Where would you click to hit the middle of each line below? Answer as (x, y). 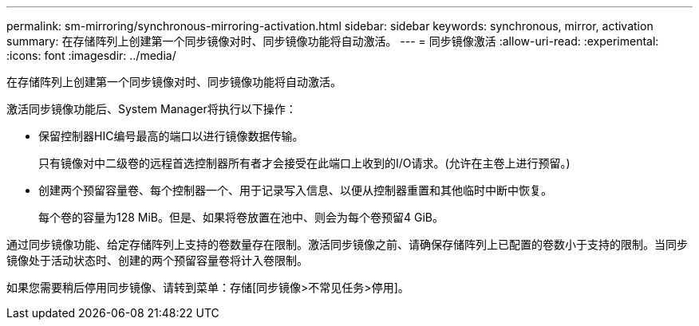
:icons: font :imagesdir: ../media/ (91, 55)
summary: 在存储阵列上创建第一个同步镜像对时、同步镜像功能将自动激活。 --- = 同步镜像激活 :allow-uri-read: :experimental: (333, 41)
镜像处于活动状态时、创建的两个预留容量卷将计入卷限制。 (157, 260)
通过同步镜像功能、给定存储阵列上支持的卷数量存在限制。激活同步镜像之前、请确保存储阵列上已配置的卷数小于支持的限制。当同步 (347, 244)
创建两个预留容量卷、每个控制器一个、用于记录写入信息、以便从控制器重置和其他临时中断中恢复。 (295, 190)
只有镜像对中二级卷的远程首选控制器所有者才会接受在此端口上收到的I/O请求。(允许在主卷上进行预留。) (304, 163)
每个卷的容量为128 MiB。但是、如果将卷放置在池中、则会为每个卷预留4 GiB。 (241, 217)
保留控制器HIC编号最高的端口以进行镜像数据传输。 (171, 136)
